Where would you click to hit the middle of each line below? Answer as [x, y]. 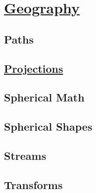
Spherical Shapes [48, 126]
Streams [25, 155]
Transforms [33, 184]
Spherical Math [44, 97]
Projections [34, 68]
